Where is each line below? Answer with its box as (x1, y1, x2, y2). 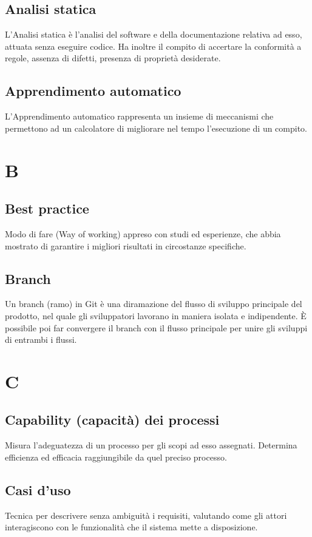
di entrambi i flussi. (5, 333, 77, 346)
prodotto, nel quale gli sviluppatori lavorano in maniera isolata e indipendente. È (5, 309, 307, 322)
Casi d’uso (5, 480, 71, 499)
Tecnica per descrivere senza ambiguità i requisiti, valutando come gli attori (5, 508, 287, 521)
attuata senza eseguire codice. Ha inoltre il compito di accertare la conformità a (5, 39, 302, 52)
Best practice (5, 199, 89, 218)
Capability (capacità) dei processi (5, 410, 220, 429)
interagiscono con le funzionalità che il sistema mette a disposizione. (5, 521, 258, 533)
